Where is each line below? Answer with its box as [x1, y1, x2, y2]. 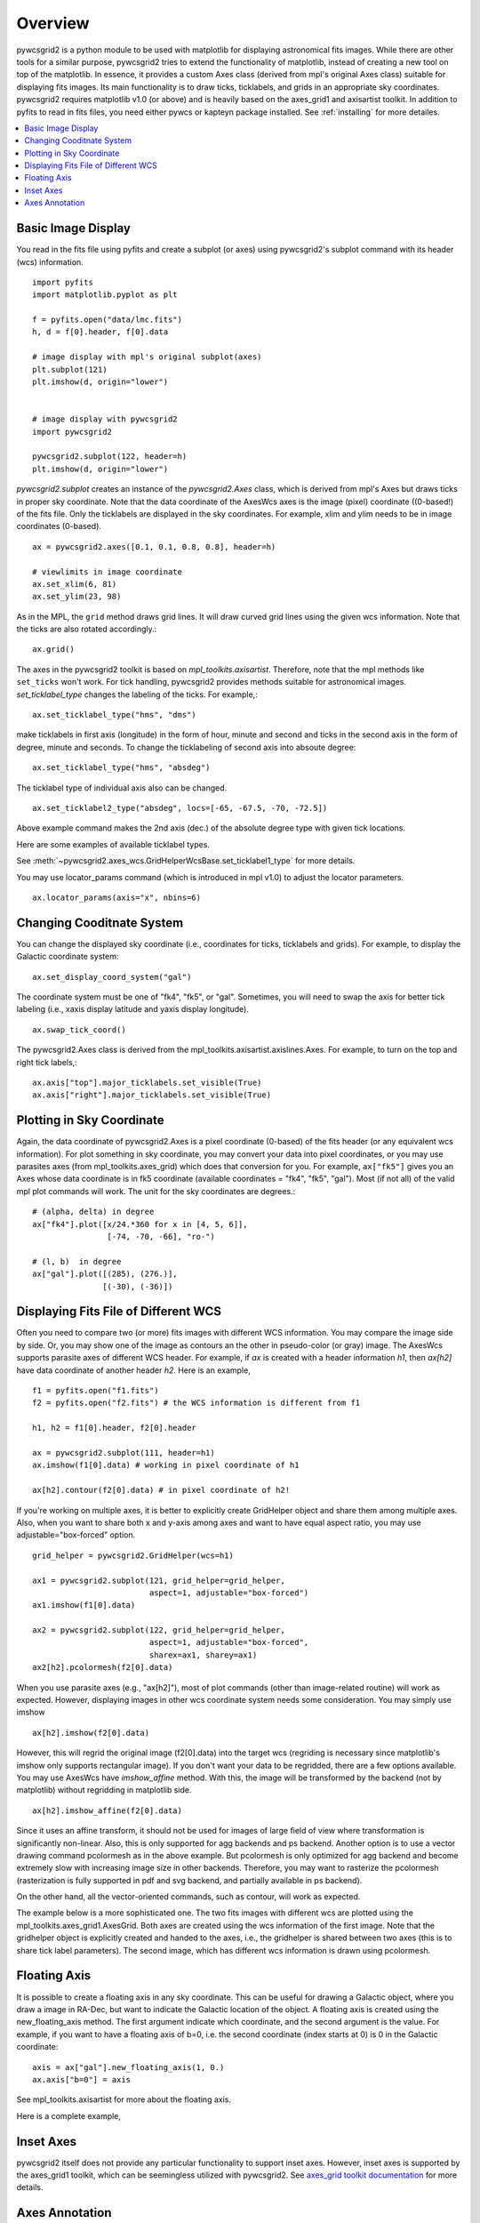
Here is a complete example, [16, 2110, 122, 2121]
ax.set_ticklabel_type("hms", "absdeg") [32, 763, 211, 773]
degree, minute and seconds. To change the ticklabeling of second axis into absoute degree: [16, 742, 356, 752]
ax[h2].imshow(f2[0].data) [32, 1728, 150, 1737]
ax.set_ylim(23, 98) [32, 591, 122, 602]
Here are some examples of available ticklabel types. [16, 839, 211, 849]
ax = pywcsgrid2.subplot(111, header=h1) [32, 1448, 215, 1457]
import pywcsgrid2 [32, 427, 113, 437]
